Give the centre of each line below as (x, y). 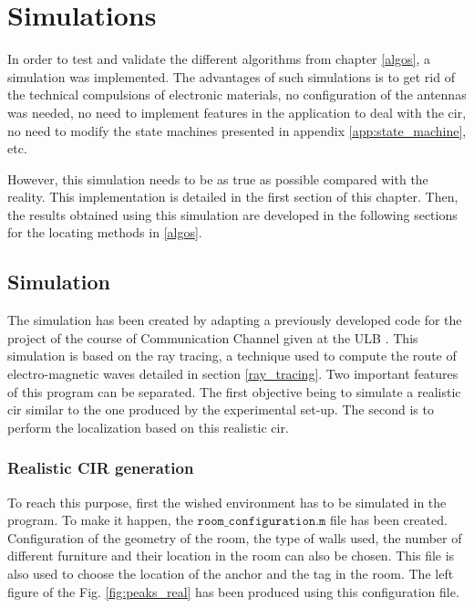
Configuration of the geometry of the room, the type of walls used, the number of (235, 537)
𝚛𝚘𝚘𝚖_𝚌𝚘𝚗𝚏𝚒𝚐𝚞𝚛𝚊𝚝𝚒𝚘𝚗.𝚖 (262, 522)
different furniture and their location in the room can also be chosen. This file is (231, 556)
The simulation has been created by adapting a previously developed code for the (235, 320)
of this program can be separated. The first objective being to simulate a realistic (234, 391)
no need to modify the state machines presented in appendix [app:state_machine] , (237, 130)
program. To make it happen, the (100, 520)
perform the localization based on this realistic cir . (148, 427)
